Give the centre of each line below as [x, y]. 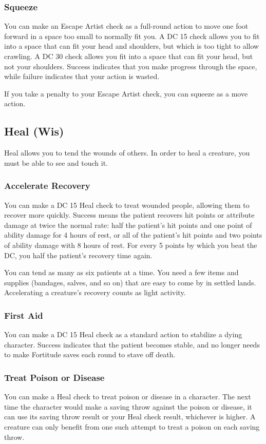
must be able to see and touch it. [56, 162]
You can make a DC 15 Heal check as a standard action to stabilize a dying [123, 334]
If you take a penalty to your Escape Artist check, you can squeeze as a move [126, 93]
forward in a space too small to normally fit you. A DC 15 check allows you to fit [132, 36]
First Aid [24, 315]
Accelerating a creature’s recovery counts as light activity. [95, 292]
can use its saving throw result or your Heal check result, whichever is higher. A [130, 417]
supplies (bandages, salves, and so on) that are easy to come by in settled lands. [130, 282]
